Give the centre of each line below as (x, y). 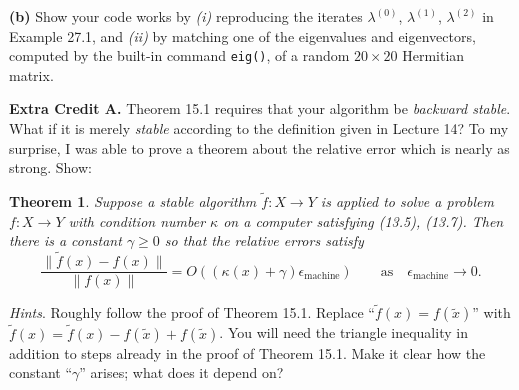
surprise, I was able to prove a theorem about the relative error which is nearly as (259, 147)
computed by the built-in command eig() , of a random (179, 55)
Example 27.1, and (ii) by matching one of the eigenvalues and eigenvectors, (242, 35)
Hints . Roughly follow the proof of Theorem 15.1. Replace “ (192, 312)
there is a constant (65, 240)
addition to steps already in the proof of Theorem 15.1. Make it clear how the (247, 352)
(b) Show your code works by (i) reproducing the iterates (186, 16)
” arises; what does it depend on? (181, 372)
